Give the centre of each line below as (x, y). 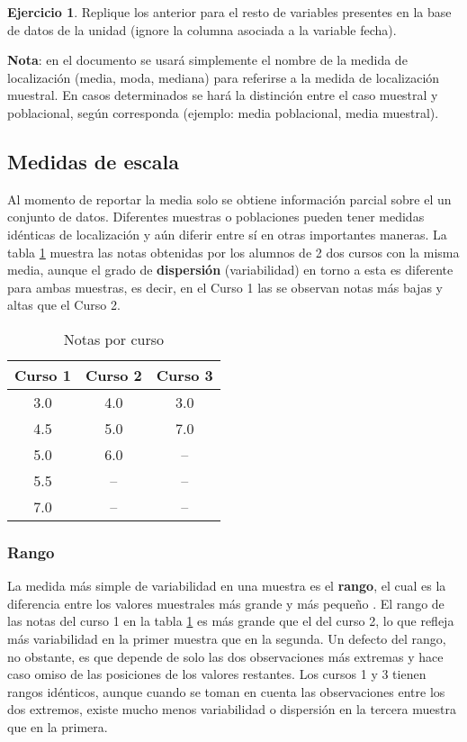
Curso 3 (184, 375)
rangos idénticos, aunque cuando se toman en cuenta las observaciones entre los (226, 691)
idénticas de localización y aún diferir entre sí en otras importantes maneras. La (227, 234)
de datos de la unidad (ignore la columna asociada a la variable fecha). (202, 29)
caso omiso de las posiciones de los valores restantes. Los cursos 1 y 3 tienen (217, 674)
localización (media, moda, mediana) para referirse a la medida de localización (224, 77)
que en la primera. (58, 726)
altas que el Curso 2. (64, 305)
